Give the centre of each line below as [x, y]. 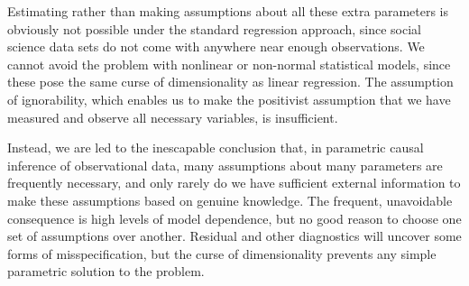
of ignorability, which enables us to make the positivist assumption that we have [229, 99]
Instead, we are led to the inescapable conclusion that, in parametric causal [216, 148]
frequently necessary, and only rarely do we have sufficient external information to [234, 183]
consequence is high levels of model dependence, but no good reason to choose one [234, 218]
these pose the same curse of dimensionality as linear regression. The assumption [230, 82]
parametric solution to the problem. [106, 271]
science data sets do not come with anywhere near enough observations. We [216, 46]
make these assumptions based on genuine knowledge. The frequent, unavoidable [230, 200]
